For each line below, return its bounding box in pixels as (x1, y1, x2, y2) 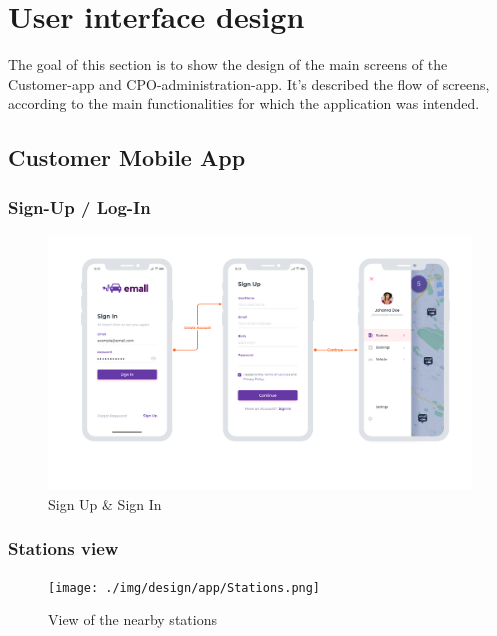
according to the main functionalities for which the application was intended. (8, 93, 480, 114)
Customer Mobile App (8, 142, 246, 173)
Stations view (8, 536, 119, 561)
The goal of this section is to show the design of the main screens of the (8, 54, 448, 75)
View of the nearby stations (48, 609, 217, 630)
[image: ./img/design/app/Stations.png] (48, 580, 321, 595)
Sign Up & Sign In (48, 493, 162, 514)
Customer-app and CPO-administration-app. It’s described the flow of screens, (8, 73, 490, 94)
